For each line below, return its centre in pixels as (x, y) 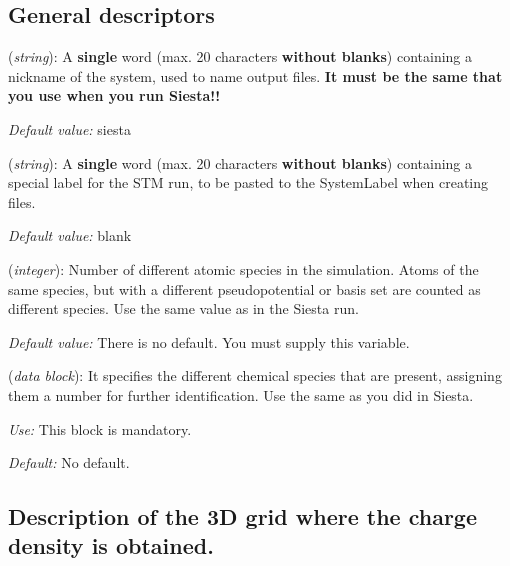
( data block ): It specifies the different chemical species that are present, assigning (255, 375)
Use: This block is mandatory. (100, 428)
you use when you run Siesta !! (114, 95)
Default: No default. (69, 462)
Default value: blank (70, 235)
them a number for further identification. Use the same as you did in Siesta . (241, 394)
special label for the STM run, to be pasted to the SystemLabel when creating (248, 182)
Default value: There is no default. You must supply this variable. (209, 341)
